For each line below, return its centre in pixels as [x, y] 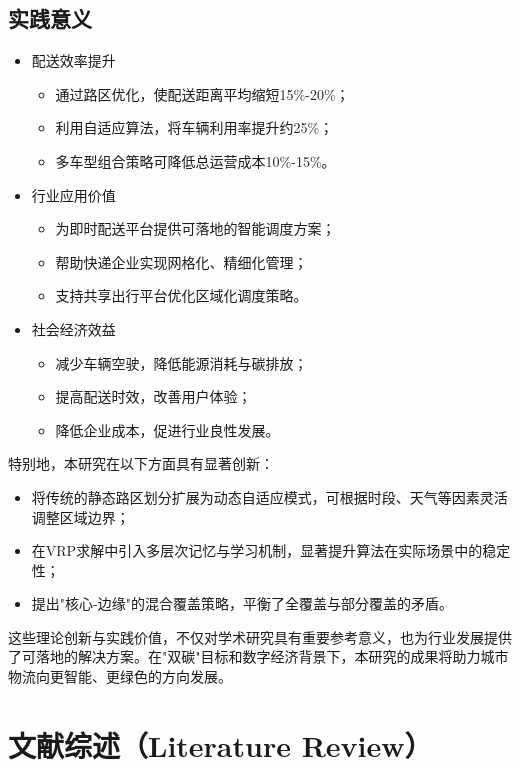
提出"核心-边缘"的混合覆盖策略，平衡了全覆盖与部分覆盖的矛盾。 [242, 603]
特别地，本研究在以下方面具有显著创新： [141, 463]
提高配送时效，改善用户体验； [153, 396]
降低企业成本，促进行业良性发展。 [167, 429]
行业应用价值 [73, 194]
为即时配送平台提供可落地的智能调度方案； [195, 228]
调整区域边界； [80, 516]
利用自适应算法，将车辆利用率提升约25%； [194, 127]
